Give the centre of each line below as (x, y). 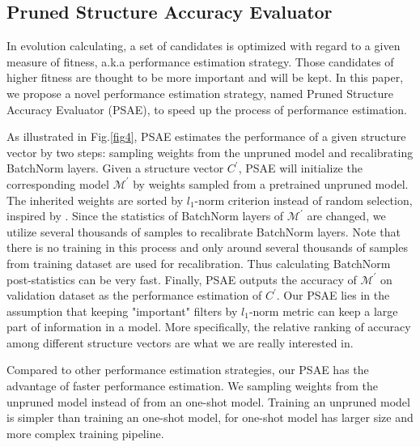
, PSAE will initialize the (300, 168)
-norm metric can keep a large (323, 311)
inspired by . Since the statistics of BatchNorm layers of (145, 216)
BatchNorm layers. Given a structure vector (115, 168)
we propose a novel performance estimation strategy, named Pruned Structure (200, 93)
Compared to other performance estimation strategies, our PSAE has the (188, 370)
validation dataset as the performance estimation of (134, 295)
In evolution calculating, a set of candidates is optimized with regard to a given (204, 46)
